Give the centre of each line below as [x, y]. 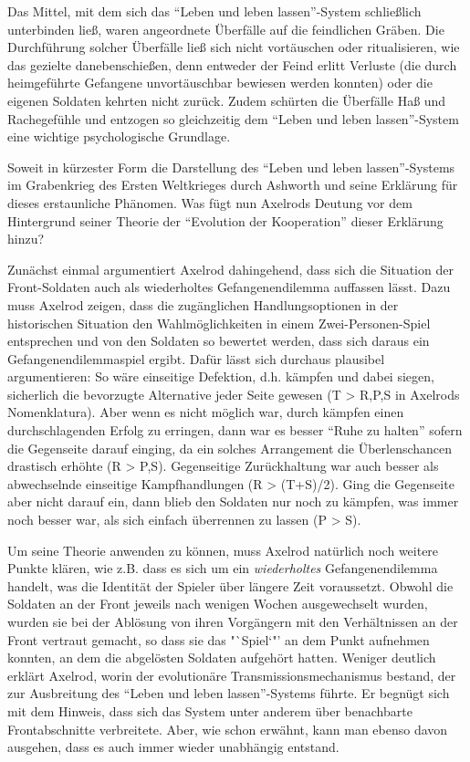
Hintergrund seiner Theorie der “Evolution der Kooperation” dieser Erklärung [225, 220]
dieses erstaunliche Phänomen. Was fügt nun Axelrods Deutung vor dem [210, 202]
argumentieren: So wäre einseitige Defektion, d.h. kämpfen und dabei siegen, [221, 376]
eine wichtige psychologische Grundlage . [119, 136]
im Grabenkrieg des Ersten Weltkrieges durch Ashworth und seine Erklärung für [233, 185]
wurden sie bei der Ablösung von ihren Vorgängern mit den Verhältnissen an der [233, 621]
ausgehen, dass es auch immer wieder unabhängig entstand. [173, 747]
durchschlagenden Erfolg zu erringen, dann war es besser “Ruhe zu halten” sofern [235, 430]
